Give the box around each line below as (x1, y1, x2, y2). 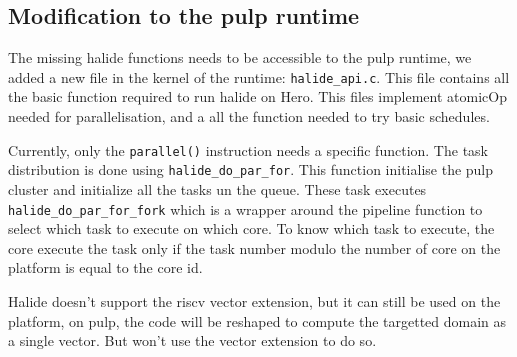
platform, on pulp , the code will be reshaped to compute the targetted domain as (8, 310, 507, 331)
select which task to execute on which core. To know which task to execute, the (8, 218, 495, 239)
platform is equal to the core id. (8, 257, 203, 278)
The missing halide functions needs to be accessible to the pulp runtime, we (8, 47, 472, 68)
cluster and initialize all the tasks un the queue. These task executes (8, 178, 427, 199)
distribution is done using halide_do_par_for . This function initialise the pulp (8, 159, 494, 180)
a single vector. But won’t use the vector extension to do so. (8, 330, 377, 351)
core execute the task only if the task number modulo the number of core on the (8, 237, 501, 258)
